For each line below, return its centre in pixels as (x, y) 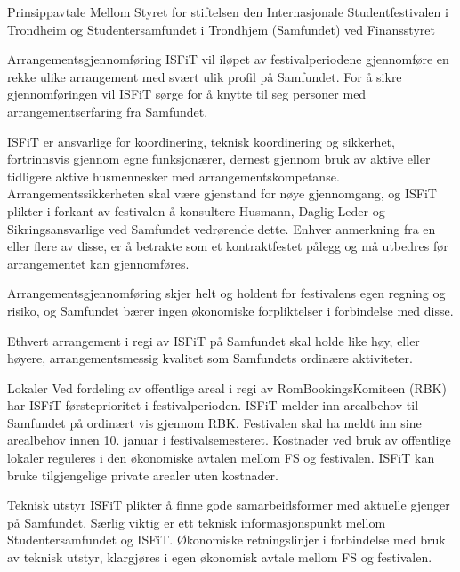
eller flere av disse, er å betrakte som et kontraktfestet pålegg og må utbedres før (228, 246)
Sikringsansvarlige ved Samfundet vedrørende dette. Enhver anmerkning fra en (222, 228)
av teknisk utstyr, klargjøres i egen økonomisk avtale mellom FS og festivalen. (220, 557)
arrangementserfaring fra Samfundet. (108, 111)
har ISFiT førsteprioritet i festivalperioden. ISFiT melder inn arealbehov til (213, 405)
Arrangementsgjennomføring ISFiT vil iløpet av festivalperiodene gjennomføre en (228, 59)
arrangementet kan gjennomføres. (98, 263)
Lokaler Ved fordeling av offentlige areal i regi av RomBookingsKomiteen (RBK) (227, 387)
